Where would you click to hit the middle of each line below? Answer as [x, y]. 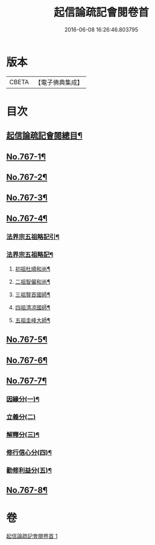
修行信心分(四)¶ [29, 452]
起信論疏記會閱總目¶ [44, 136]
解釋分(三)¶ [23, 435]
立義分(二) [21, 417]
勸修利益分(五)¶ [29, 470]
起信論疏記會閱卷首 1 [32, 536]
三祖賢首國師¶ [33, 295]
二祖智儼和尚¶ [33, 282]
